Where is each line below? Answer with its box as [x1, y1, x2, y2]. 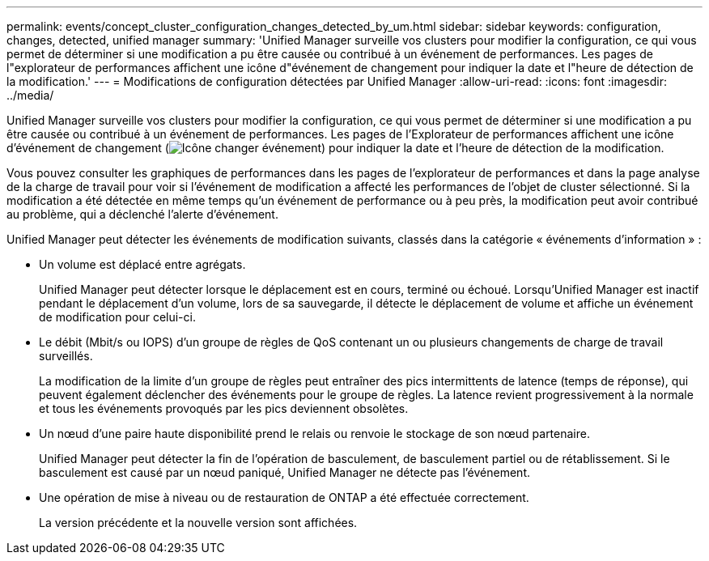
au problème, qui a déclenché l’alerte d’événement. [6, 207, 278, 221]
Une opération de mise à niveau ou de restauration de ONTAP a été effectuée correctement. [39, 491, 529, 504]
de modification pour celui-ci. [39, 310, 196, 324]
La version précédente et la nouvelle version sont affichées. [39, 516, 358, 529]
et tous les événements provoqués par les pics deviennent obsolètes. [39, 402, 409, 415]
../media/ [6, 88, 54, 102]
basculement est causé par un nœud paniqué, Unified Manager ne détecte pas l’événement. [39, 465, 530, 479]
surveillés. [39, 349, 93, 363]
